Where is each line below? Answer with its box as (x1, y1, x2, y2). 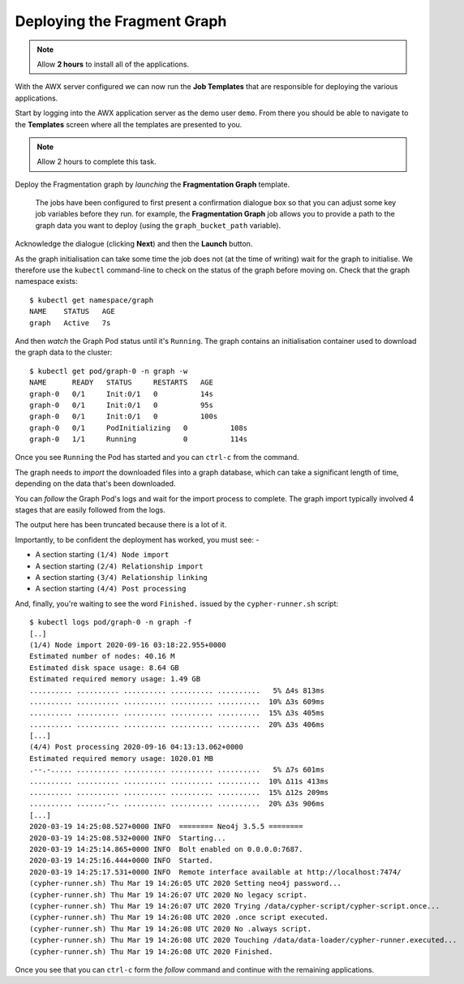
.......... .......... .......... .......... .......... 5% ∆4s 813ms (29, 685, 324, 695)
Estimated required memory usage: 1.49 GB (29, 674, 201, 684)
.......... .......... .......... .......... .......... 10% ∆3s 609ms (29, 697, 324, 706)
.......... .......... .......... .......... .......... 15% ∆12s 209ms (29, 788, 329, 797)
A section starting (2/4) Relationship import (35, 561, 204, 571)
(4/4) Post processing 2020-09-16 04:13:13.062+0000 (29, 742, 243, 752)
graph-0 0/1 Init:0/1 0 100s (29, 412, 218, 421)
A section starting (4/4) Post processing (35, 584, 187, 594)
